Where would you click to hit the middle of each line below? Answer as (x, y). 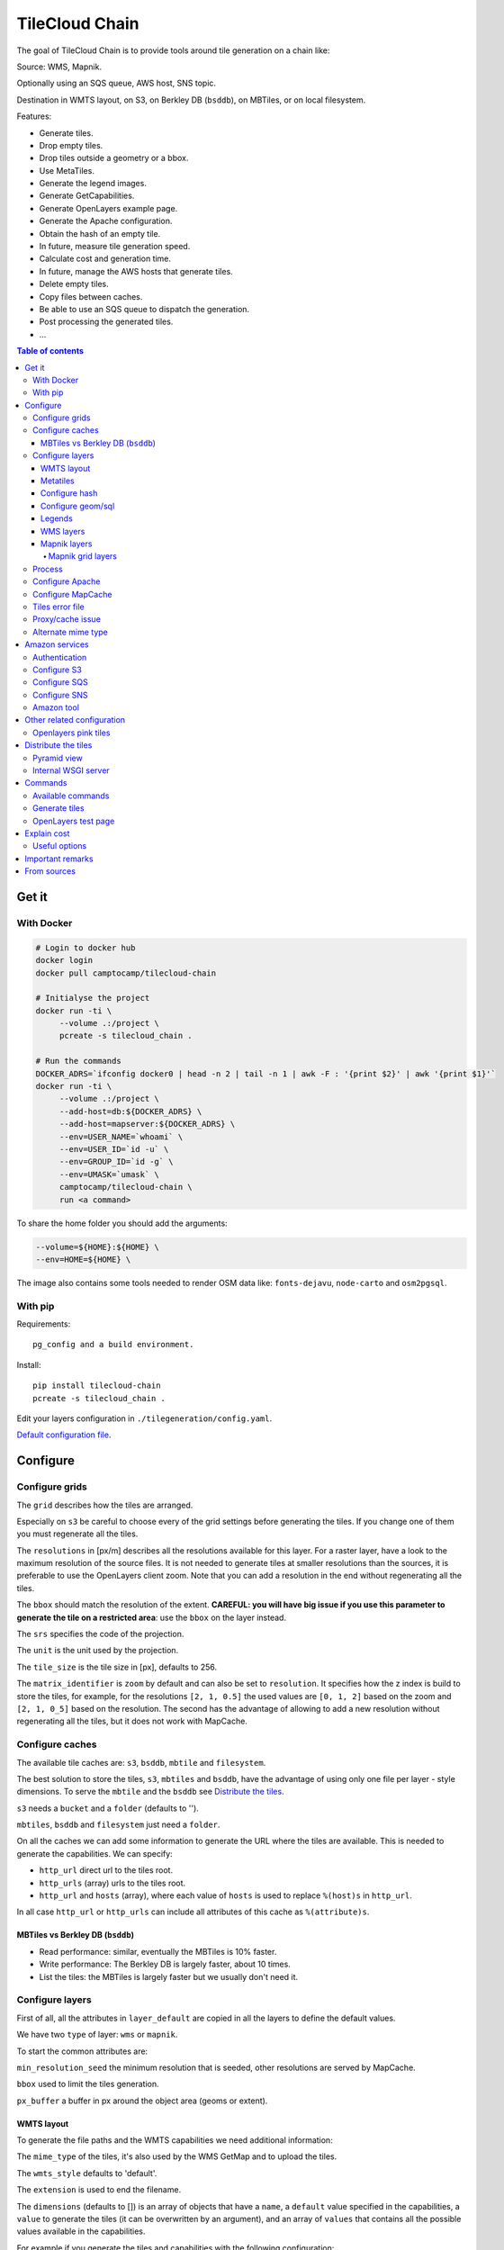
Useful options (60, 846)
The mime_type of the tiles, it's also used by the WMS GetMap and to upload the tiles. (177, 2156)
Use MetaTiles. (67, 170)
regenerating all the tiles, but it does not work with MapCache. (132, 1721)
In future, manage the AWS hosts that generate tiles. (136, 271)
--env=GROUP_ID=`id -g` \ (117, 1162)
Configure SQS (61, 682)
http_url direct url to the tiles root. (106, 1870)
